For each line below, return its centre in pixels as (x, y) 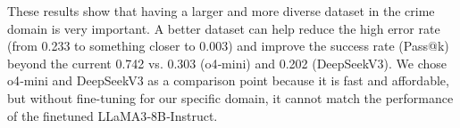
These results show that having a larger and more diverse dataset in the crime (221, 11)
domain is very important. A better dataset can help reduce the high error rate (224, 28)
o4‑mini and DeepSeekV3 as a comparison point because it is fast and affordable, (228, 80)
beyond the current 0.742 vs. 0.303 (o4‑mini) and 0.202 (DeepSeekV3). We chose (227, 63)
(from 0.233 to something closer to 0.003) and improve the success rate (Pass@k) (228, 46)
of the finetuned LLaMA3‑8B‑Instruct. (113, 115)
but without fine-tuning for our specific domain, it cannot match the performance (230, 97)
